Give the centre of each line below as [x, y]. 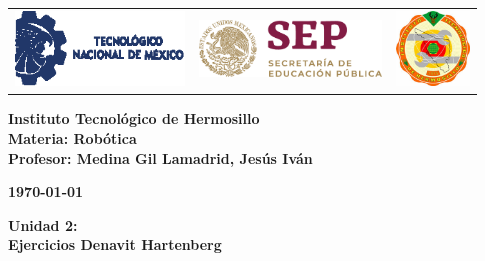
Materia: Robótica [72, 138]
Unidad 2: [43, 224]
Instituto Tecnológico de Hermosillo [134, 118]
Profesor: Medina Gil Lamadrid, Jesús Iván [160, 157]
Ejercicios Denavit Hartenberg [115, 244]
